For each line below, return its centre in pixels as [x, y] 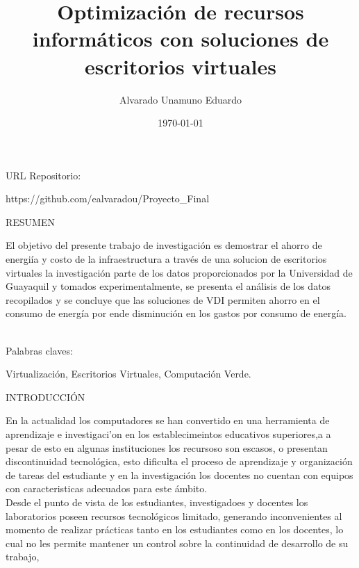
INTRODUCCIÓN [45, 397]
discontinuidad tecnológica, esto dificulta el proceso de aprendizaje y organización [179, 461]
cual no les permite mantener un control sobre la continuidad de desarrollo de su [177, 543]
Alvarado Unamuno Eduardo [181, 99]
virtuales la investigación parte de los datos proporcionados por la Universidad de [179, 272]
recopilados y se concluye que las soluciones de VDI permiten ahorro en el [163, 299]
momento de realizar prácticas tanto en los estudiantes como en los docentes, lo [175, 529]
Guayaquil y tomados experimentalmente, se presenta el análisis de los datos [168, 286]
